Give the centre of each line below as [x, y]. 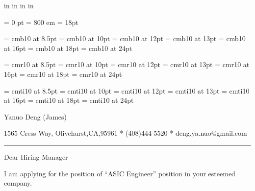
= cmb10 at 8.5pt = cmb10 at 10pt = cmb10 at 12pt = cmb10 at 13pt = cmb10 [125, 38]
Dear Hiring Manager [36, 156]
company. [18, 183]
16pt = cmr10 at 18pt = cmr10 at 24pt [63, 74]
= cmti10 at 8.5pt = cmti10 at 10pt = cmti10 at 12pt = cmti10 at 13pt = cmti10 [127, 90]
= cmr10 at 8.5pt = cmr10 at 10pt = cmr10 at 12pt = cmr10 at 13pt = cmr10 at [127, 64]
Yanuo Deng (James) [36, 116]
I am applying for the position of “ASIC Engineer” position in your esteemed [120, 173]
